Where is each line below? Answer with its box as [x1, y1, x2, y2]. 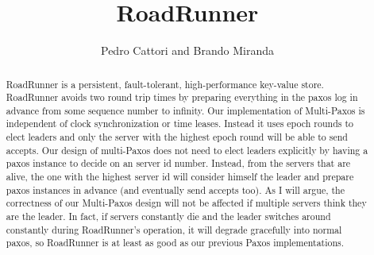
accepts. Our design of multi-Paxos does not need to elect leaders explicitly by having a [6, 143, 368, 156]
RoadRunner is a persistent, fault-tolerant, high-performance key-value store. [6, 77, 324, 91]
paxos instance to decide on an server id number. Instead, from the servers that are [6, 156, 351, 170]
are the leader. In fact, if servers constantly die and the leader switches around [6, 210, 331, 223]
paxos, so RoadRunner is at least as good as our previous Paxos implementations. [6, 236, 345, 249]
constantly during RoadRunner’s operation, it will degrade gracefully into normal [6, 222, 342, 236]
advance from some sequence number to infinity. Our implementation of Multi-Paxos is [6, 103, 365, 117]
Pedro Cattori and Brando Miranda [101, 42, 274, 59]
